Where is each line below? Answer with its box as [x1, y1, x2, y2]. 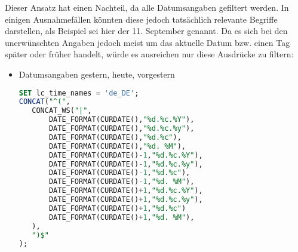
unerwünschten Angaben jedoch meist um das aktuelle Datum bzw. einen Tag [5, 36, 290, 48]
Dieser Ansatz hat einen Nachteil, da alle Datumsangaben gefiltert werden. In [5, 1, 289, 13]
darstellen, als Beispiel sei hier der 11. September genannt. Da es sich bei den [5, 24, 288, 37]
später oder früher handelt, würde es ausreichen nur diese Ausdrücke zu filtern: [5, 48, 294, 60]
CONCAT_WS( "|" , [32, 106, 92, 115]
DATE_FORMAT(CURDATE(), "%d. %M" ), [48, 142, 186, 150]
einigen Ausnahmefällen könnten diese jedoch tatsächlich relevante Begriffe [5, 13, 278, 25]
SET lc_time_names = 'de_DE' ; [19, 88, 139, 97]
